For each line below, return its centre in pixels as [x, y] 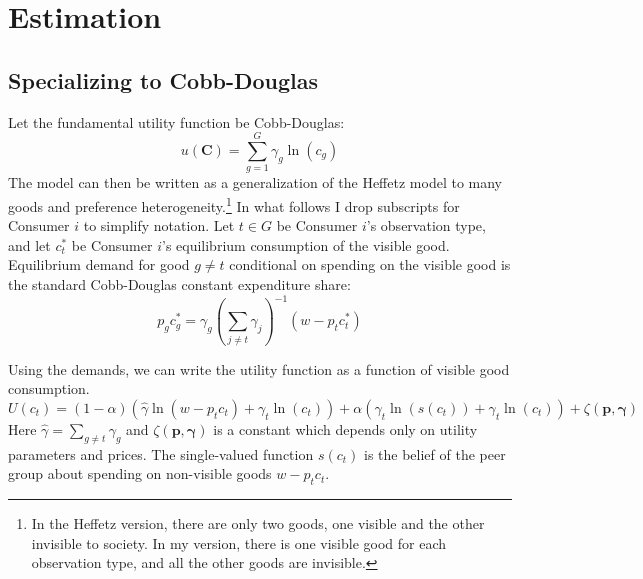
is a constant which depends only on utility [345, 428]
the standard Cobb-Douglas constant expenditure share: [179, 283]
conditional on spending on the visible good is [370, 264]
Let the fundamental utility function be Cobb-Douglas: [176, 121]
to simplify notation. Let [159, 225]
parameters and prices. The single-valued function [161, 453]
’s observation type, [426, 225]
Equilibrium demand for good [99, 264]
